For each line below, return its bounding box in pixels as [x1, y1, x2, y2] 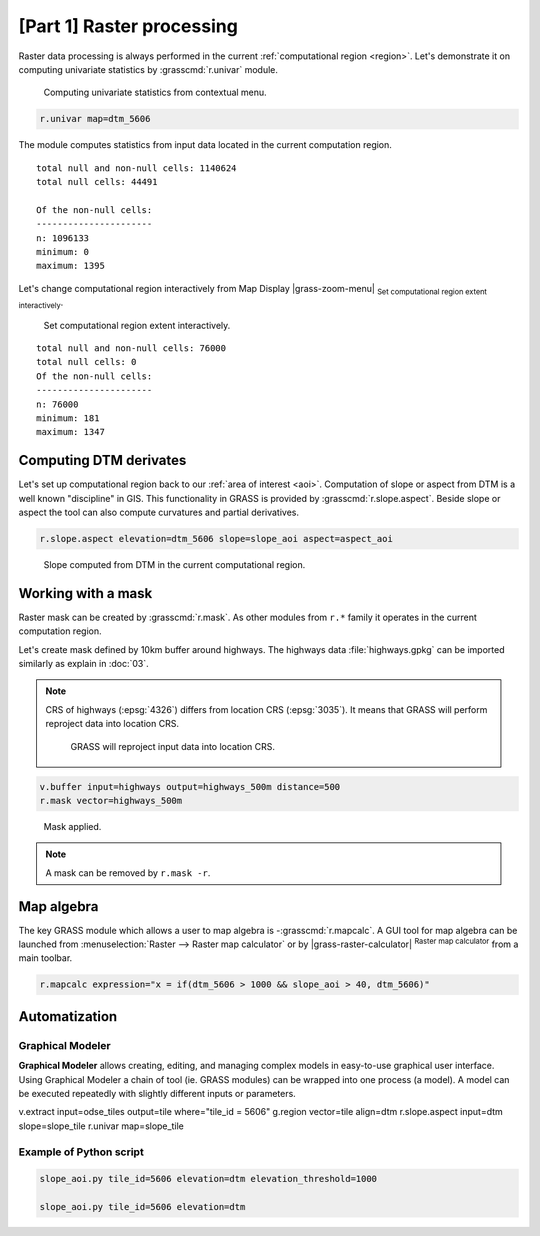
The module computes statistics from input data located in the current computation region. [18, 139, 392, 151]
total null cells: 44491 [36, 176, 158, 188]
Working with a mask [18, 585, 153, 602]
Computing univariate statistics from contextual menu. [43, 86, 267, 99]
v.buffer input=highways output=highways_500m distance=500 [39, 781, 341, 792]
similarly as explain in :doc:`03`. [18, 658, 149, 670]
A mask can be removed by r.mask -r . [45, 866, 211, 879]
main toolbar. [18, 952, 73, 964]
